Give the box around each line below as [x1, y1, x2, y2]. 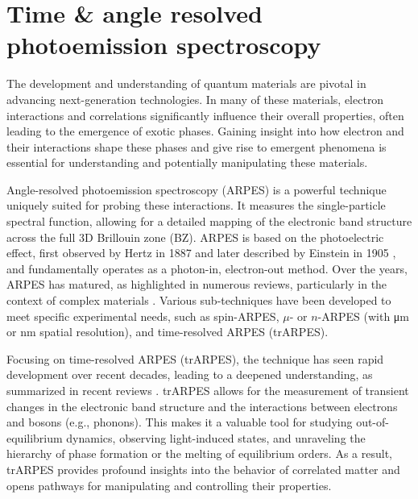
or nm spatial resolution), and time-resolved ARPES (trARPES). [6, 323, 329, 340]
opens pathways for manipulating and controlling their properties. [6, 476, 332, 493]
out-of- [356, 414, 389, 430]
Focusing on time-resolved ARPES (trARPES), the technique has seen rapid [6, 350, 384, 367]
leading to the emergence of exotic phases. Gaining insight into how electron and [6, 123, 404, 139]
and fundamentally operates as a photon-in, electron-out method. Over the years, [6, 260, 408, 277]
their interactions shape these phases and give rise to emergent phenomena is [6, 138, 387, 155]
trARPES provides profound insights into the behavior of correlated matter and [6, 460, 400, 477]
